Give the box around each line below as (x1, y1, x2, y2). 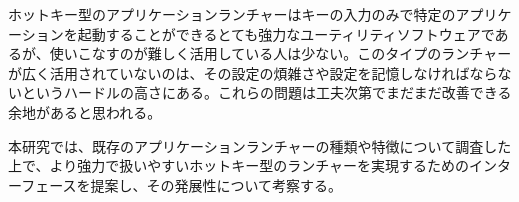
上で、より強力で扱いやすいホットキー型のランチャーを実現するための (8, 155, 470, 176)
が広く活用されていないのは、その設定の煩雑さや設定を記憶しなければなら (8, 62, 498, 83)
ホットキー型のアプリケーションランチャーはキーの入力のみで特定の (8, 4, 456, 24)
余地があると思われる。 (8, 101, 162, 122)
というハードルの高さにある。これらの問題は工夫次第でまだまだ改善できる (21, 82, 512, 103)
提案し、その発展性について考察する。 (90, 174, 343, 195)
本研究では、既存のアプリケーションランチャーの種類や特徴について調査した (8, 135, 512, 156)
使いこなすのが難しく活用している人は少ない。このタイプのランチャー (49, 43, 512, 64)
